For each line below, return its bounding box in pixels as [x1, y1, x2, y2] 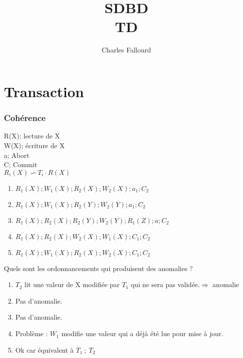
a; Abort [4, 150, 30, 160]
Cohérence [4, 112, 46, 124]
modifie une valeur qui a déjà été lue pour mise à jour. [61, 328, 224, 339]
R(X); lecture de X [4, 131, 60, 141]
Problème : [15, 328, 48, 339]
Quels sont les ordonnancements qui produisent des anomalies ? [4, 263, 193, 273]
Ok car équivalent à [15, 344, 74, 355]
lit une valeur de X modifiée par [24, 279, 120, 290]
